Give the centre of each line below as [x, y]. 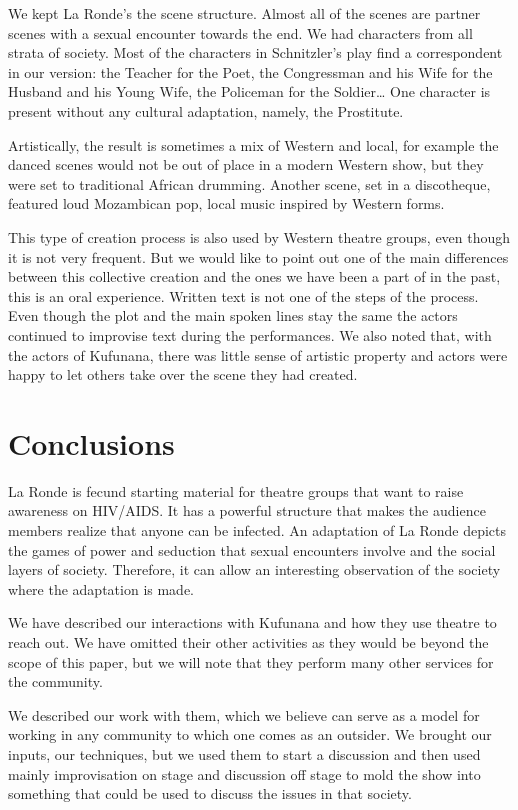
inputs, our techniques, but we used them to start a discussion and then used [244, 753]
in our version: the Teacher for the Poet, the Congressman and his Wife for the [250, 71]
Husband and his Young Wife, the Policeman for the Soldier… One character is [249, 91]
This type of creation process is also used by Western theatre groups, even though [259, 236]
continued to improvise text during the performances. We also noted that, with [250, 334]
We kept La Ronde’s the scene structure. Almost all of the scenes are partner [244, 13]
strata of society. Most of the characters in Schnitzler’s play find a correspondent [255, 52]
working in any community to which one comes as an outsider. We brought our [250, 734]
